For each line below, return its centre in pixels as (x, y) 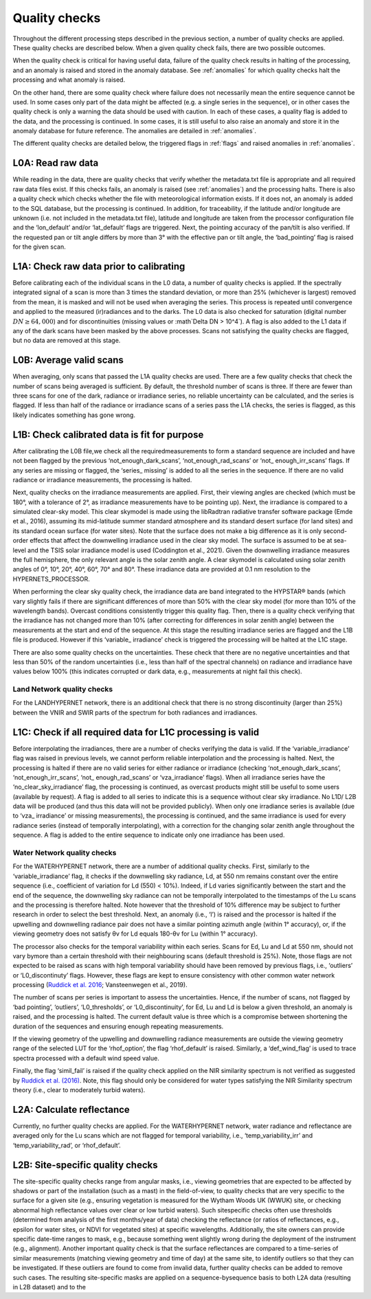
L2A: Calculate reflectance (71, 1109)
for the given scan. (39, 247)
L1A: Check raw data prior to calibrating (99, 266)
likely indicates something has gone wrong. (74, 415)
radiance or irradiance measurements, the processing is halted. (102, 479)
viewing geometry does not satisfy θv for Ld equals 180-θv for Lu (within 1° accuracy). (135, 934)
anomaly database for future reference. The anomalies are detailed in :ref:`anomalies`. (135, 131)
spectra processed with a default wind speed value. (86, 1058)
